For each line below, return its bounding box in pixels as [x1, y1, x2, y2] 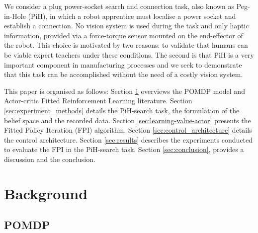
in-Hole [4, 10, 26, 21]
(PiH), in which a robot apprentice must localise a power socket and [28, 10, 236, 21]
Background [4, 183, 88, 203]
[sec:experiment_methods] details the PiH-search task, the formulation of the [4, 105, 240, 115]
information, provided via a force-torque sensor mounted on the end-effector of [4, 30, 243, 40]
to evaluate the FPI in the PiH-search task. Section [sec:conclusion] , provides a [4, 144, 244, 155]
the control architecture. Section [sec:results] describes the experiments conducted [4, 134, 253, 145]
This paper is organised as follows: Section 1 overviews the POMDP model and [4, 85, 245, 96]
